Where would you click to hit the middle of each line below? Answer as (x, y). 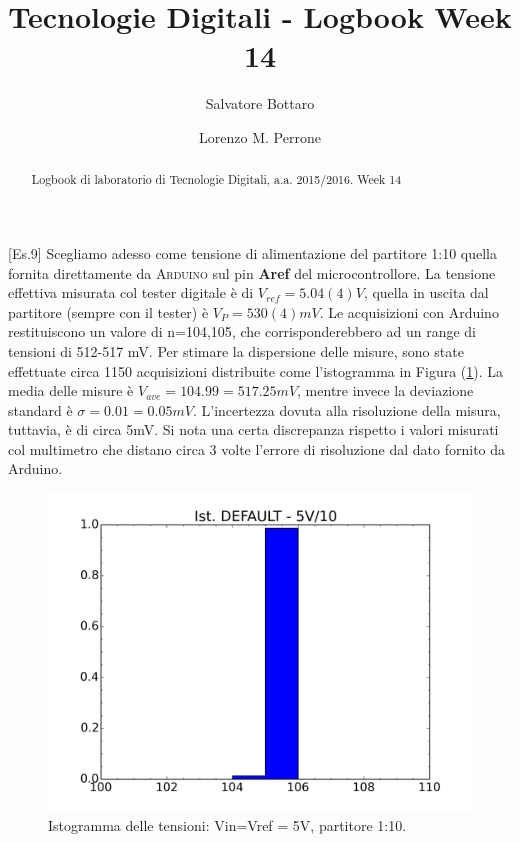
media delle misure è (71, 390)
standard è (40, 409)
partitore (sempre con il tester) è (108, 311)
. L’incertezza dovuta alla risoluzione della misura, (346, 409)
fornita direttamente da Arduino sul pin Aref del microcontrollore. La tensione (252, 272)
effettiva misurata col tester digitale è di (131, 292)
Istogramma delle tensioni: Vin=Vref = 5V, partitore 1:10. (227, 824)
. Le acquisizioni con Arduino (409, 311)
